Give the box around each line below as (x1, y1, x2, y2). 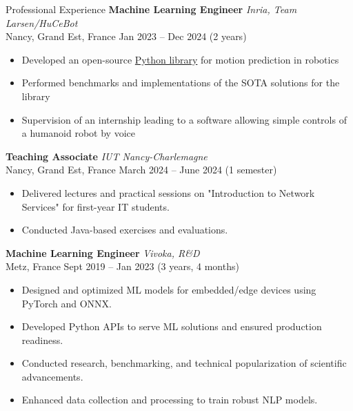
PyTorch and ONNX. (21, 296, 112, 310)
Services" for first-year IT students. (21, 199, 170, 213)
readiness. (21, 332, 63, 347)
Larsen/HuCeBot (6, 15, 78, 30)
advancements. (21, 369, 83, 383)
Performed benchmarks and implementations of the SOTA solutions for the (21, 75, 340, 90)
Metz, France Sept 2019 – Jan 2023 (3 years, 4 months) (6, 259, 239, 274)
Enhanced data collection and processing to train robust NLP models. (21, 392, 318, 407)
